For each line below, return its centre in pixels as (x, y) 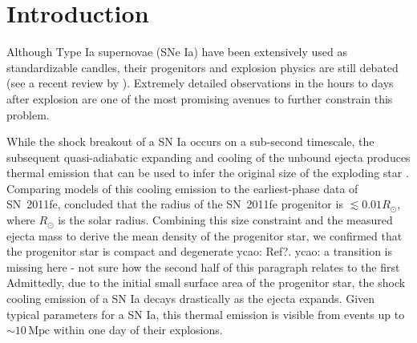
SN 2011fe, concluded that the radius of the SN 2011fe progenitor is (175, 204)
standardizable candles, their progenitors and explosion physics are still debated (202, 67)
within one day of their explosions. (138, 330)
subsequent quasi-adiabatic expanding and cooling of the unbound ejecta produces (208, 157)
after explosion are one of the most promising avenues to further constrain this (200, 98)
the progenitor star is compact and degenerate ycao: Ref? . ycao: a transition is (199, 251)
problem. (28, 114)
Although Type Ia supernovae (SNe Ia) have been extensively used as (177, 52)
